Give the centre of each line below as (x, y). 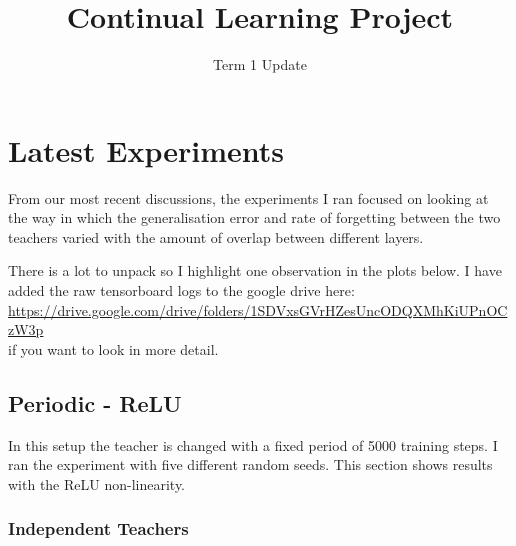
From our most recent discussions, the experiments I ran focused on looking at (248, 197)
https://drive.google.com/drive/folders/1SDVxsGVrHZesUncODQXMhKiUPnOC (258, 309)
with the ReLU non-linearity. (97, 483)
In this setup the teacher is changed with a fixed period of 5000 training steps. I (253, 444)
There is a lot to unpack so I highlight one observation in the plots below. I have (255, 270)
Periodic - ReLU (95, 402)
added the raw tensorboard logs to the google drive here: (181, 290)
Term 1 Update (260, 64)
